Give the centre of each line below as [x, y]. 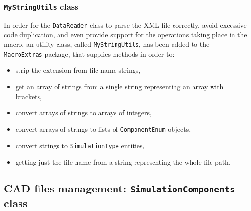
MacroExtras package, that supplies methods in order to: [89, 53]
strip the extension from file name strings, [78, 70]
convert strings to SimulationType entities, [80, 145]
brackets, [29, 96]
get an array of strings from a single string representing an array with [119, 86]
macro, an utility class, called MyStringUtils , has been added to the [107, 44]
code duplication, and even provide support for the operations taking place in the [125, 34]
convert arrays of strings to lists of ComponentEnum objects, [103, 129]
